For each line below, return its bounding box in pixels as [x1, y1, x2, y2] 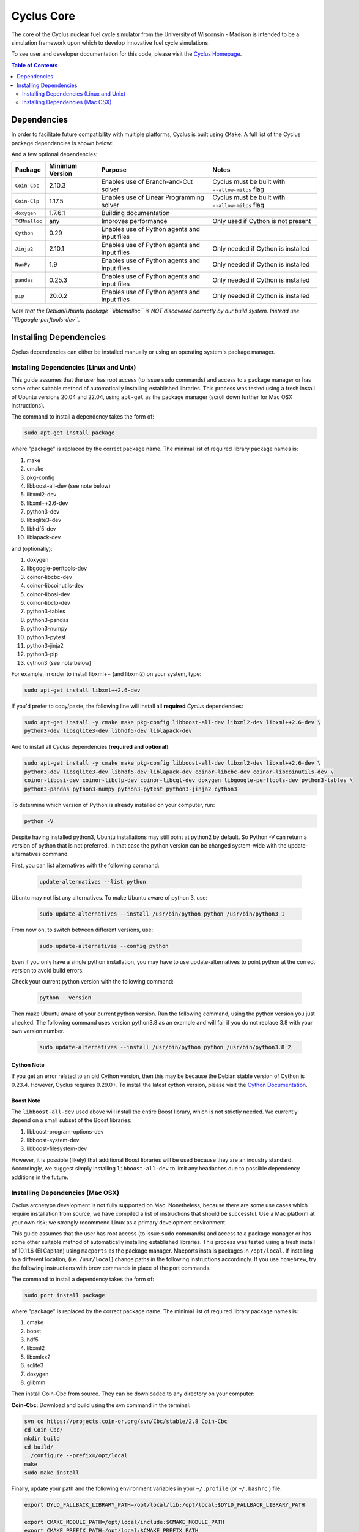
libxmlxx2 [26, 1353, 51, 1360]
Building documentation [101, 209, 170, 218]
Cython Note [11, 1061, 45, 1069]
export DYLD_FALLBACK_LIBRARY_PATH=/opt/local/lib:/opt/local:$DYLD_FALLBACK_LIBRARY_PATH [24, 1501, 305, 1509]
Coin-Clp [15, 198, 40, 205]
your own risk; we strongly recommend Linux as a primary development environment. [11, 1218, 227, 1226]
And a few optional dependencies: [11, 150, 98, 157]
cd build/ [24, 1443, 54, 1450]
